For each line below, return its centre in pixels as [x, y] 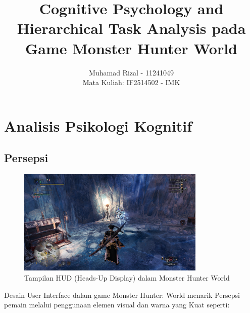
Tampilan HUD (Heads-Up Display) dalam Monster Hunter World [127, 277]
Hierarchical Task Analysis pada [131, 28]
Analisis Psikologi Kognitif [98, 125]
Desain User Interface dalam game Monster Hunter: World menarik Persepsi [122, 295]
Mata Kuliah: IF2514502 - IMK [131, 82]
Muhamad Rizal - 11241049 [131, 72]
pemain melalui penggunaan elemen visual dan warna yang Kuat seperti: [117, 305]
